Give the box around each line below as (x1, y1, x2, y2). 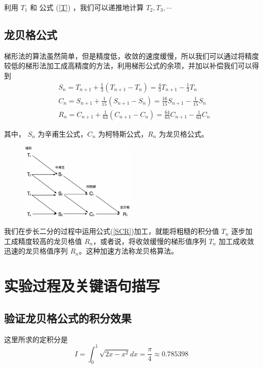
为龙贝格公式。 (158, 128, 208, 139)
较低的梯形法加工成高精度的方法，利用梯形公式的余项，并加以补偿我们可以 (4, 60, 252, 71)
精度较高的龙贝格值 (18, 235, 82, 246)
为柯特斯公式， (98, 128, 148, 139)
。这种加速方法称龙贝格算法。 (78, 246, 178, 256)
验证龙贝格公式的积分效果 (4, 310, 131, 325)
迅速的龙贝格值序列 (4, 246, 68, 256)
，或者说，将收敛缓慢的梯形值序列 (93, 235, 206, 246)
